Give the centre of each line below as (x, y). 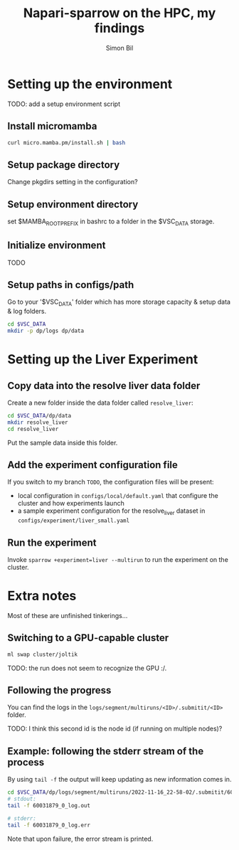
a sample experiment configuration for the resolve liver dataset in (111, 512)
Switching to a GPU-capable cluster (88, 638)
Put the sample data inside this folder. (63, 442)
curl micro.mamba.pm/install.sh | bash (67, 143)
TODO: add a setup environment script (64, 104)
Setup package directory (64, 165)
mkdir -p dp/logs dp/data (46, 331)
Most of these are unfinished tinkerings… (68, 615)
